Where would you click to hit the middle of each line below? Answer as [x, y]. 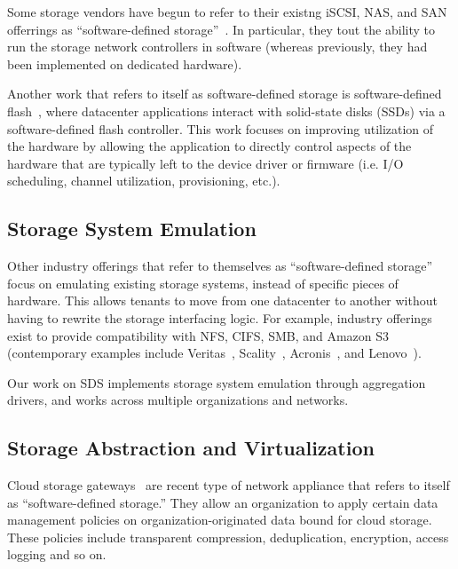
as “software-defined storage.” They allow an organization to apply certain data [223, 502]
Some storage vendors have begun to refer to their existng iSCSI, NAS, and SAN [227, 12]
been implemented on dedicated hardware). [125, 63]
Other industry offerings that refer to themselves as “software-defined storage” [220, 266]
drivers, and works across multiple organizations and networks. [178, 400]
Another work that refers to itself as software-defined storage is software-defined [225, 94]
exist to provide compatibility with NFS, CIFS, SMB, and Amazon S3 [198, 335]
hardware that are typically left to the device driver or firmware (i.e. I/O [205, 163]
